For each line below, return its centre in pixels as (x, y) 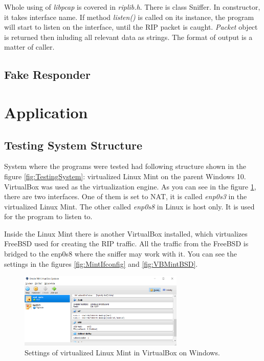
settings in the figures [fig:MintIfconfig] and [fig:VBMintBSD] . (101, 263)
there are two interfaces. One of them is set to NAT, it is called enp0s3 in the (126, 196)
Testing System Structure (73, 145)
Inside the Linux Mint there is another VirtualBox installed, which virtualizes (126, 233)
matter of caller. (29, 47)
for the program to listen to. (48, 216)
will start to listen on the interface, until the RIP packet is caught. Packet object (131, 27)
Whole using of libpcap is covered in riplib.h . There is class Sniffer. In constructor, (132, 7)
